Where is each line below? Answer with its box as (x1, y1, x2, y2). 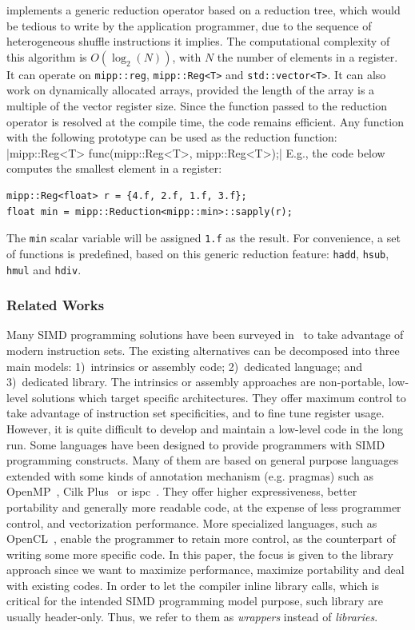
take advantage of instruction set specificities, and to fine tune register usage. (6, 405, 385, 421)
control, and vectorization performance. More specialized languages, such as (6, 514, 377, 531)
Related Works (6, 295, 105, 315)
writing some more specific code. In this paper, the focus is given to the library (6, 545, 393, 562)
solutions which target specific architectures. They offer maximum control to (31, 389, 406, 405)
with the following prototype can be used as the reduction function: (6, 129, 337, 146)
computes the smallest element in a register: (6, 160, 222, 177)
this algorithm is (6, 48, 87, 65)
